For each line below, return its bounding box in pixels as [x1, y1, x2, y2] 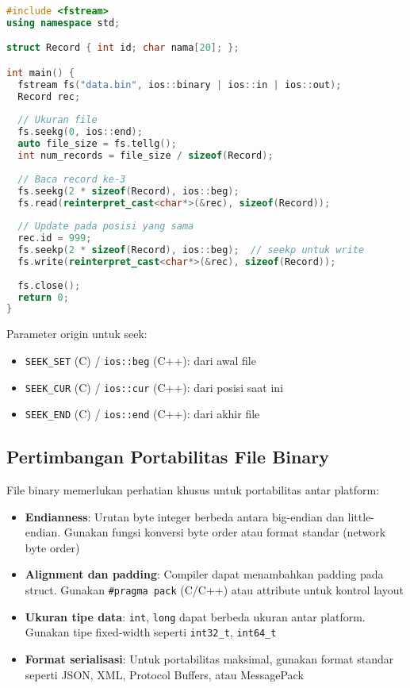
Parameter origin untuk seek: [6, 325, 148, 342]
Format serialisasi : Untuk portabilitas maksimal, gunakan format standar [25, 651, 394, 667]
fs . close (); [17, 279, 81, 291]
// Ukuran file [17, 114, 98, 126]
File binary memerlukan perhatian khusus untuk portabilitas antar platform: [6, 482, 380, 498]
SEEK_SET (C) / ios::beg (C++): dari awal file [25, 352, 256, 368]
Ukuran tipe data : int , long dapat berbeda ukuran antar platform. [25, 608, 366, 625]
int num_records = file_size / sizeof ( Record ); [17, 150, 274, 162]
